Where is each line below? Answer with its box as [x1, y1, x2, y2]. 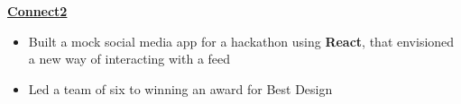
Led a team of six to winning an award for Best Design [28, 79, 333, 98]
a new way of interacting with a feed [28, 49, 231, 68]
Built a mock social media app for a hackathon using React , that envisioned [28, 31, 455, 50]
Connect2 [7, 2, 68, 20]
